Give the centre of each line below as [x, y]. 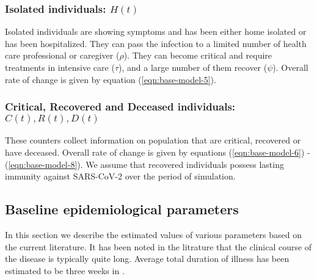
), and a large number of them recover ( [193, 67]
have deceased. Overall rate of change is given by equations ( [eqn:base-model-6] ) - [158, 152]
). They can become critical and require [198, 55]
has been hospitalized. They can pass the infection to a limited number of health [156, 43]
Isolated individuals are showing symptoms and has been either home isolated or [156, 31]
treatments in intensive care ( [60, 67]
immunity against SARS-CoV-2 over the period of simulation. [120, 176]
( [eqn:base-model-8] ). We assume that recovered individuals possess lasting [144, 164]
